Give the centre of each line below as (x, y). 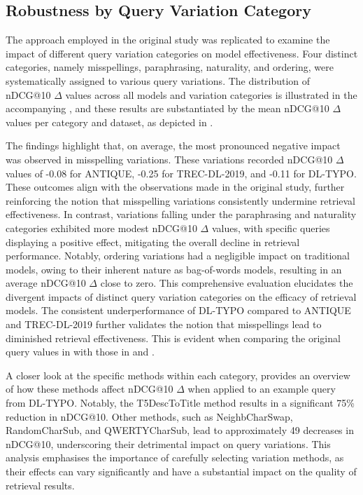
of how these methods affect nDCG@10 (90, 389)
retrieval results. (40, 485)
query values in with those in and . (80, 352)
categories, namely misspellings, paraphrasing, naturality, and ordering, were (170, 67)
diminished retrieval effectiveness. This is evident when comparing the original (173, 338)
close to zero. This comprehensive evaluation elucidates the (227, 283)
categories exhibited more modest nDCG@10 (101, 228)
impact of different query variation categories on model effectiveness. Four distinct (182, 53)
